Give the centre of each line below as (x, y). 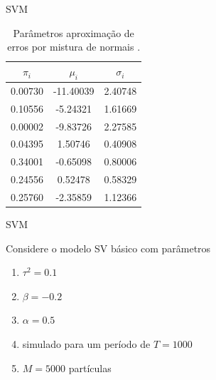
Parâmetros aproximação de (74, 32)
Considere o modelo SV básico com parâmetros (108, 248)
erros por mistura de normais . (74, 47)
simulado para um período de (86, 343)
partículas (90, 368)
